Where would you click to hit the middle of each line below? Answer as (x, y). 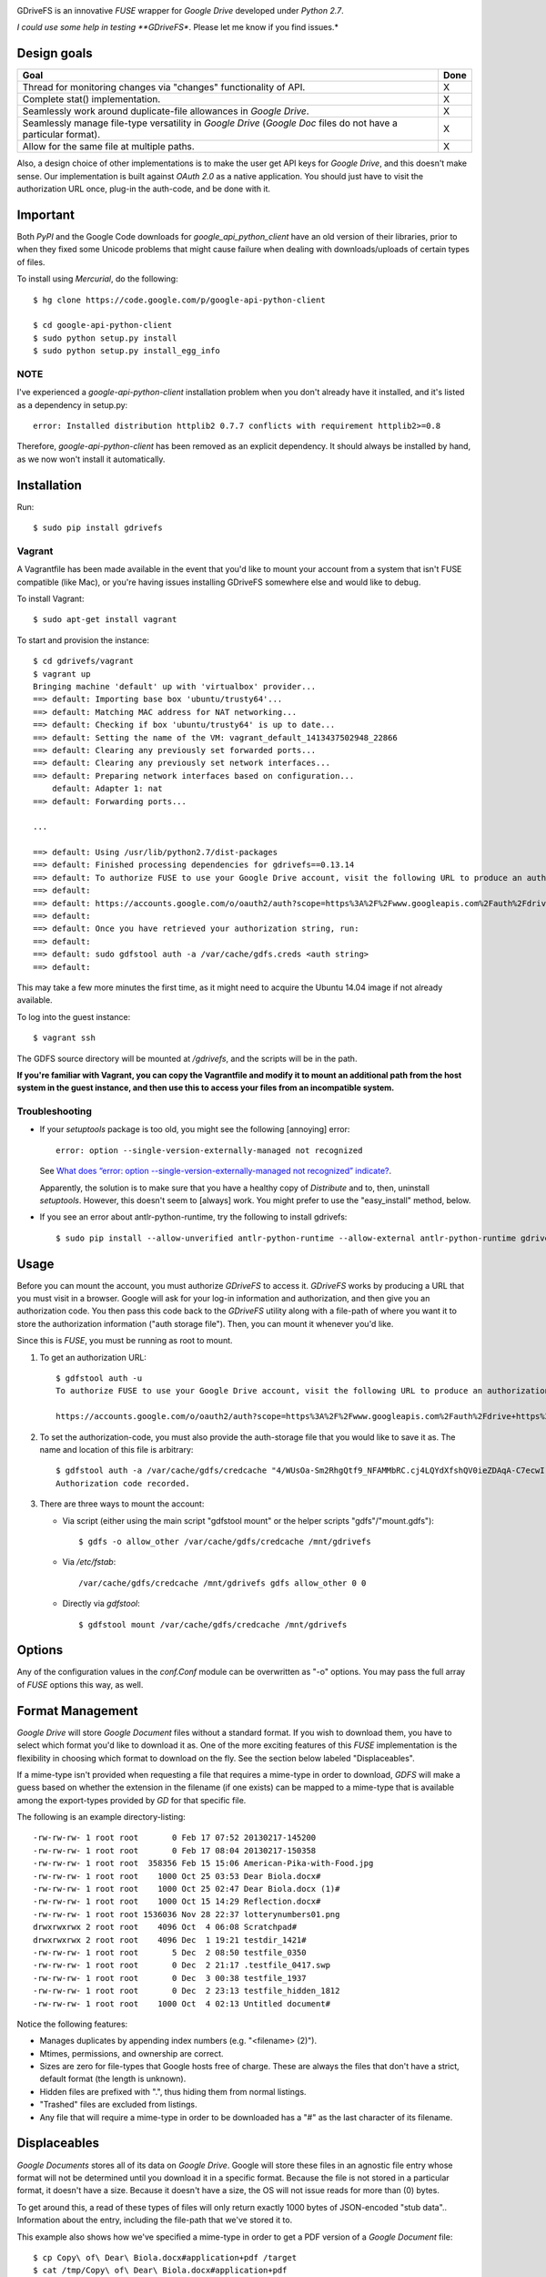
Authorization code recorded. (123, 1483)
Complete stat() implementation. (91, 99)
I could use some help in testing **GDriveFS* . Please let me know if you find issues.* (177, 27)
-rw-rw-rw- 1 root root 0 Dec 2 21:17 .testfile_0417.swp (182, 1966)
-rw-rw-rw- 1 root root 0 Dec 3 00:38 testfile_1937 (170, 1978)
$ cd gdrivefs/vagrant (84, 661)
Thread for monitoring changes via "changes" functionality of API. (164, 87)
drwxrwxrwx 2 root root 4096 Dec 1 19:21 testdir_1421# (170, 1940)
